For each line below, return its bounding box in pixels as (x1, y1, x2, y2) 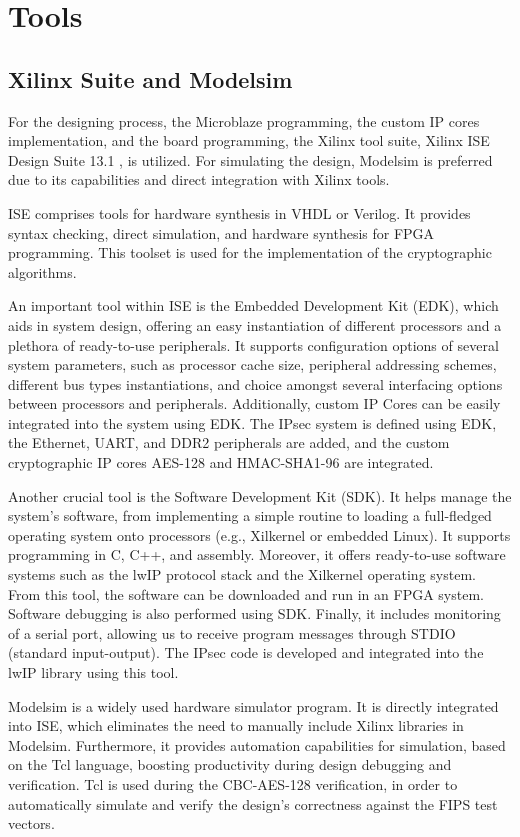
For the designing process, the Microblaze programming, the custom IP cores (8, 110, 480, 131)
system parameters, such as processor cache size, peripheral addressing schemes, (8, 354, 497, 375)
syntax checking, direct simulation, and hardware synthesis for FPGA (8, 222, 435, 243)
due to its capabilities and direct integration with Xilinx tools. (8, 169, 390, 190)
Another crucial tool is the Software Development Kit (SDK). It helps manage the (8, 485, 512, 506)
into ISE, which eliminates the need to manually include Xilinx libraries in (8, 715, 464, 736)
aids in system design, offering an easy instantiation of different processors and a (8, 314, 502, 335)
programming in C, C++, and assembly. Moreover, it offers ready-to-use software (8, 544, 506, 565)
